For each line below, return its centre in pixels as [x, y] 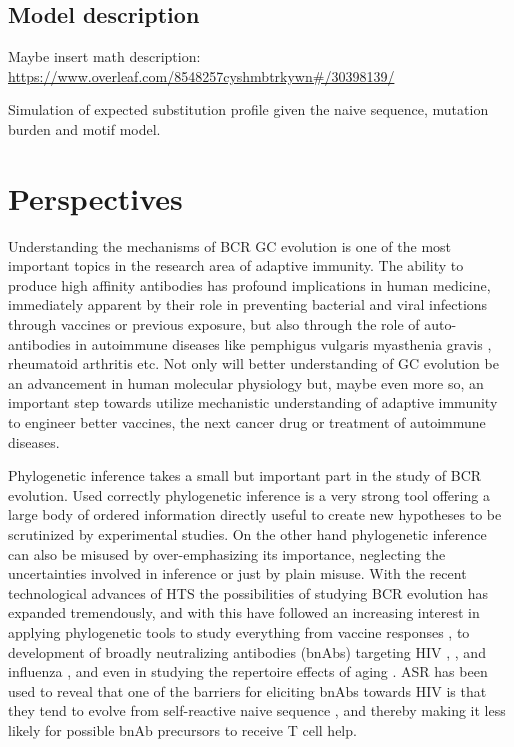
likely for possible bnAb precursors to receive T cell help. [182, 729]
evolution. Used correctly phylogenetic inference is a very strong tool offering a [249, 494]
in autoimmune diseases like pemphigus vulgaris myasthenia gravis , [283, 343]
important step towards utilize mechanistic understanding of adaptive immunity [253, 402]
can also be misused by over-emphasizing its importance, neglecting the [227, 553]
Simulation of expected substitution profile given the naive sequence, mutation [248, 109]
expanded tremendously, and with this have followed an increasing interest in [244, 612]
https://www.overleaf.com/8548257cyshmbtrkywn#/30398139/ [201, 75]
